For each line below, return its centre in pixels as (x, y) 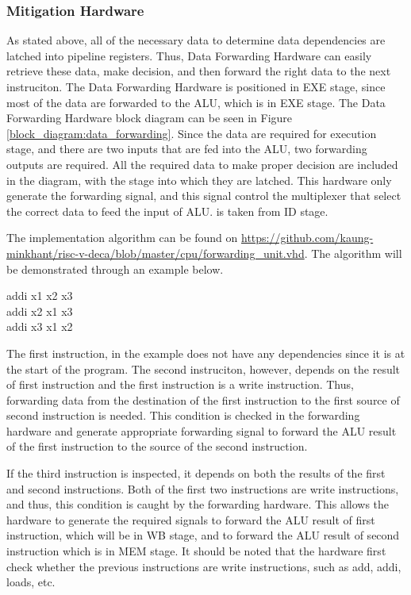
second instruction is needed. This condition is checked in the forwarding (183, 415)
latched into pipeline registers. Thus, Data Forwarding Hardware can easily (189, 55)
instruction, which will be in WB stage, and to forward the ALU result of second (203, 535)
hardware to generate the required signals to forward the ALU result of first (191, 519)
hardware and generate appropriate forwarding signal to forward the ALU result (202, 430)
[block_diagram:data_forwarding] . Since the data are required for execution (192, 133)
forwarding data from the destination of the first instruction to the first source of (203, 399)
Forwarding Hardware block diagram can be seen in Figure (150, 118)
